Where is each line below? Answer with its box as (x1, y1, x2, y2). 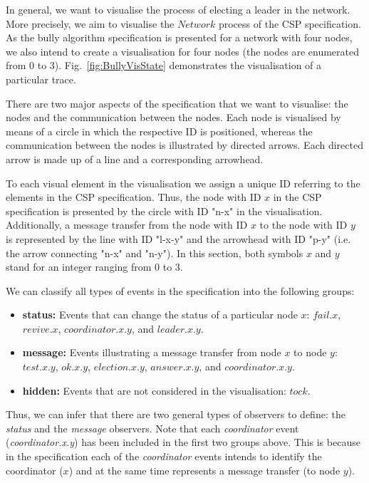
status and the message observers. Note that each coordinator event (6, 420, 299, 435)
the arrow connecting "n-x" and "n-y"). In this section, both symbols (6, 245, 303, 260)
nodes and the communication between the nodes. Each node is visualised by (6, 110, 341, 125)
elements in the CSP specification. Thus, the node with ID (6, 189, 261, 204)
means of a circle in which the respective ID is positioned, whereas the (6, 123, 313, 138)
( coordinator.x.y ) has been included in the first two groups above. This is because (6, 435, 360, 450)
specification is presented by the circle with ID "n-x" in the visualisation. (6, 203, 323, 218)
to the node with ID (259, 217, 348, 232)
